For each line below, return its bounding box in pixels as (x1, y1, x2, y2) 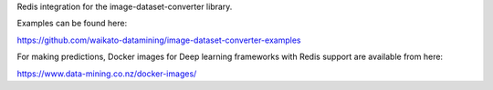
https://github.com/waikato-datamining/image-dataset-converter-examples (16, 35, 301, 45)
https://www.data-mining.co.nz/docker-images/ (16, 68, 197, 79)
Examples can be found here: (16, 18, 128, 29)
